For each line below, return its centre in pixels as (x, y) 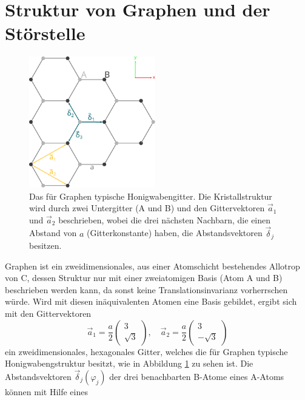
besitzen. (45, 245)
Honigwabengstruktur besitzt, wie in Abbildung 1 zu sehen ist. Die (129, 363)
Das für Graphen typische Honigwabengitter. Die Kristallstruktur (151, 196)
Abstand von (53, 233)
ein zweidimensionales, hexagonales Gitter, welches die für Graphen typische (146, 351)
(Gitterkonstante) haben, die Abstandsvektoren (174, 233)
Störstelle (45, 33)
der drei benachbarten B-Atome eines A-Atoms (197, 376)
